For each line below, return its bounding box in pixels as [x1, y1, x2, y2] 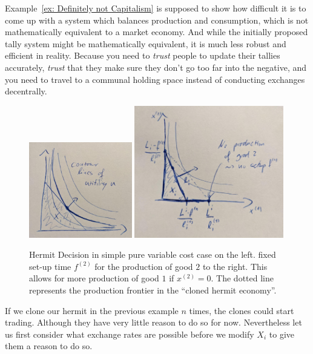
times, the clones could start [189, 304, 294, 316]
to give [269, 327, 295, 340]
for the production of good [94, 260, 193, 272]
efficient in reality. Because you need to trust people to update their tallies [5, 49, 280, 62]
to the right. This [202, 260, 268, 272]
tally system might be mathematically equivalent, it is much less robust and [5, 37, 286, 50]
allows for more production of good [29, 272, 159, 284]
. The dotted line [211, 272, 274, 284]
